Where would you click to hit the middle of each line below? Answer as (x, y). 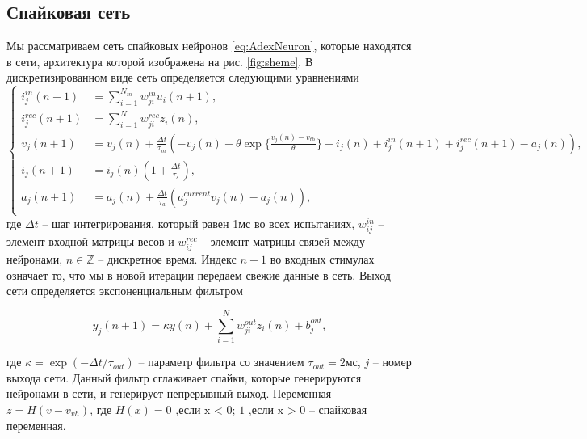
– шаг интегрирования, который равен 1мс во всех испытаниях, (199, 223)
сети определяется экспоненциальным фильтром (125, 291)
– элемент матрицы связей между (283, 241)
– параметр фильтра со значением (221, 362)
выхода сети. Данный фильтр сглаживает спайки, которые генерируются (184, 377)
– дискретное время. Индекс (167, 259)
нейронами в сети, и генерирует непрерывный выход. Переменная (169, 393)
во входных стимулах (322, 259)
